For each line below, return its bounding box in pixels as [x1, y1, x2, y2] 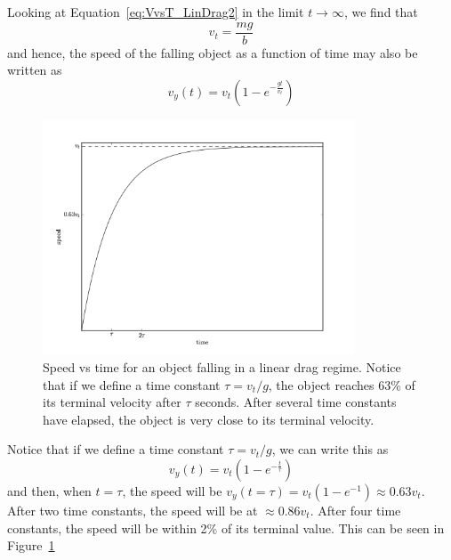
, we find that [343, 3, 418, 20]
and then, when [7, 481, 92, 499]
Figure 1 [7, 536, 55, 555]
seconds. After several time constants [195, 393, 397, 411]
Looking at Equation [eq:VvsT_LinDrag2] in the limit [7, 3, 304, 20]
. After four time [310, 500, 401, 519]
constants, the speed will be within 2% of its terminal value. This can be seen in [7, 518, 445, 537]
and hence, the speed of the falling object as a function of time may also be [7, 43, 418, 61]
